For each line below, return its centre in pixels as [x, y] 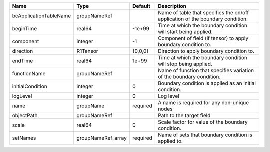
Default [142, 6]
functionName [29, 74]
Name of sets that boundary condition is [205, 135]
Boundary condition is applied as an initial [207, 83]
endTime [23, 61]
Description [172, 6]
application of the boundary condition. [203, 19]
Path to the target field [184, 116]
